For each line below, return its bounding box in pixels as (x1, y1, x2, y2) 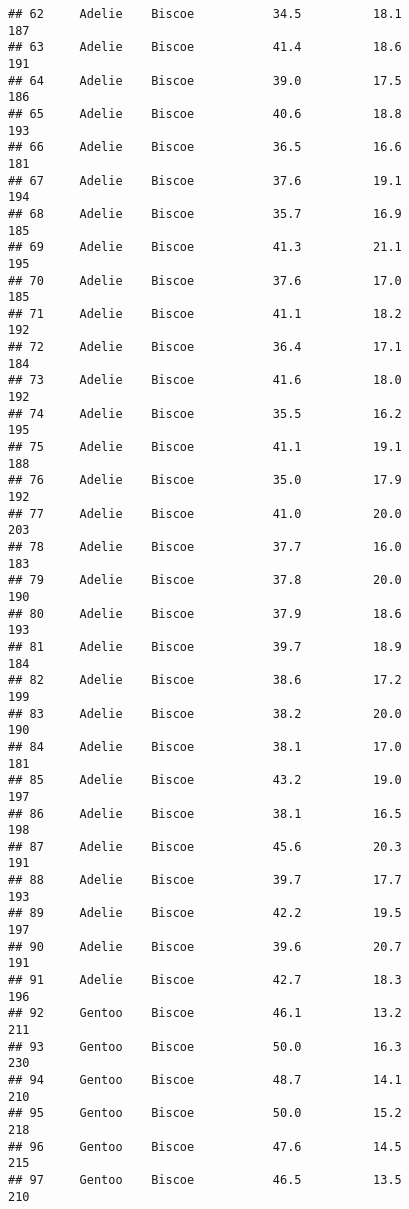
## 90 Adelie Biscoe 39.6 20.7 (8, 939, 402, 954)
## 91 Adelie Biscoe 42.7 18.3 (8, 973, 402, 988)
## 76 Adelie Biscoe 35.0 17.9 (8, 473, 402, 488)
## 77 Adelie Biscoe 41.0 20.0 (8, 506, 402, 521)
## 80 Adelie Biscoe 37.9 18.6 (8, 606, 402, 621)
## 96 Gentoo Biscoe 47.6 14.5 (8, 1139, 402, 1154)
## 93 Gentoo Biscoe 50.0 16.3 (8, 1039, 402, 1054)
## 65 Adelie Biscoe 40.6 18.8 (8, 106, 402, 121)
